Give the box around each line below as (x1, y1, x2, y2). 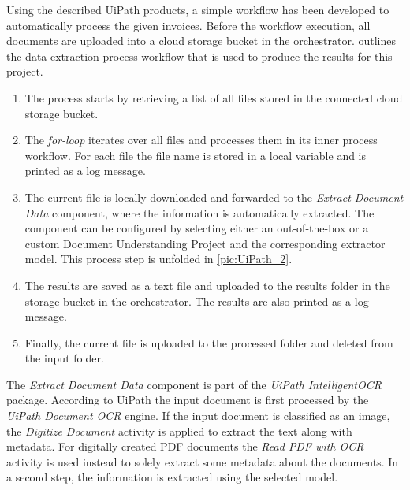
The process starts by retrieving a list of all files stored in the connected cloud (24, 89, 403, 106)
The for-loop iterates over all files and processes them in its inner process (24, 132, 378, 148)
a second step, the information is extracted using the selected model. (6, 469, 338, 485)
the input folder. (24, 350, 104, 366)
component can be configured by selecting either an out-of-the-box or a (24, 220, 369, 236)
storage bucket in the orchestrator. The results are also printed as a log (24, 292, 369, 309)
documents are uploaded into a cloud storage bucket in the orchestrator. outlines (6, 32, 397, 49)
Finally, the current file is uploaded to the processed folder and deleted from (24, 334, 393, 351)
